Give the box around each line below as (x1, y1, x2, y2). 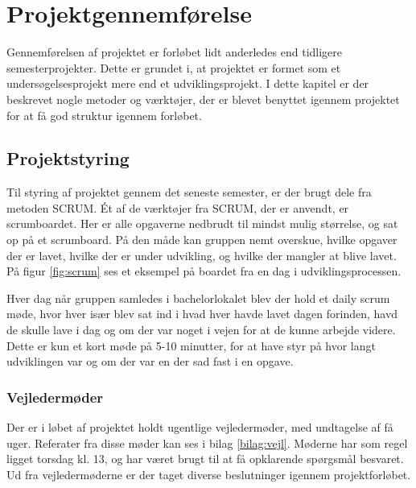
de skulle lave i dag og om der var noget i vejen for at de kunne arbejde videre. (6, 321, 396, 338)
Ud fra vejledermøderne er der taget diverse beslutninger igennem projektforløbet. (6, 465, 411, 482)
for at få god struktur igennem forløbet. (6, 106, 202, 123)
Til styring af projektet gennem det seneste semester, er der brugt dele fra (6, 184, 372, 201)
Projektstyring (6, 146, 130, 171)
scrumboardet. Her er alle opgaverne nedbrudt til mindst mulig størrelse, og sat (6, 215, 398, 232)
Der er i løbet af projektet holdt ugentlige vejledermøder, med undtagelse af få (6, 419, 393, 436)
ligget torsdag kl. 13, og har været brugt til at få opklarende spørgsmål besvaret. (6, 450, 404, 467)
